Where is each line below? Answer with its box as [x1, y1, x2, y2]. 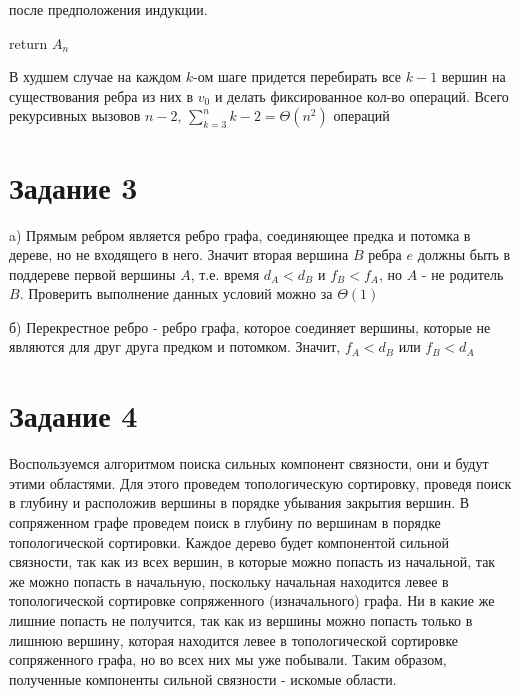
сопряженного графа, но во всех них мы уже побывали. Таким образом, [9, 649, 447, 670]
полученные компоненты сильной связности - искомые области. [9, 668, 397, 689]
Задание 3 [9, 166, 138, 207]
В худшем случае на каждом [9, 66, 182, 87]
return [9, 32, 48, 53]
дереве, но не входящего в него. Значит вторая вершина [9, 244, 349, 265]
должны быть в [417, 244, 511, 265]
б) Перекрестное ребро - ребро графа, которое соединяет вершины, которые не [9, 316, 491, 337]
